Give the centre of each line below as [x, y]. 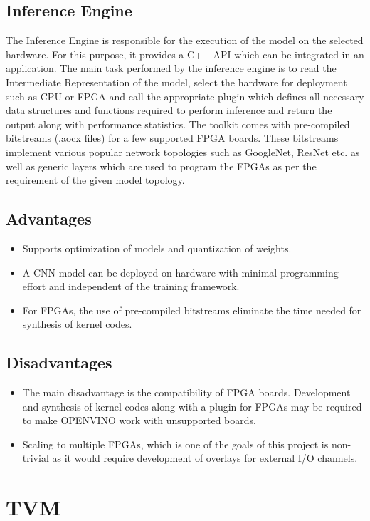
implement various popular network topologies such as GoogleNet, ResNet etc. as [183, 151]
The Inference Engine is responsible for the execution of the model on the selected [185, 40]
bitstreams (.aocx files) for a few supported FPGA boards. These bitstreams [172, 138]
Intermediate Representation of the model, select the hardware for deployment [176, 82]
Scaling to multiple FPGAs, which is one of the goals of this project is [175, 444]
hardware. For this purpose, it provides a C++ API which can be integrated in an [185, 54]
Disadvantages [59, 362]
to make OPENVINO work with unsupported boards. [139, 420]
